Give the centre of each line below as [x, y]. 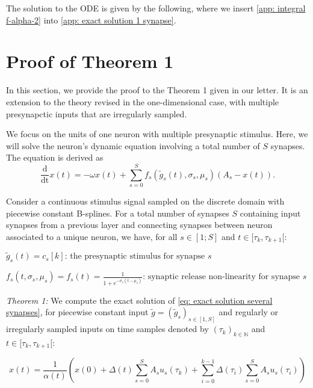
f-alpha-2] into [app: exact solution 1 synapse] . [91, 20]
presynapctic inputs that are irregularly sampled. [97, 113]
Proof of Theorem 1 [90, 61]
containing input [270, 213]
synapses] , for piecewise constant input [77, 312]
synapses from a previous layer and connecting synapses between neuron [139, 225]
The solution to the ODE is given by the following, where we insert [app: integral [156, 8]
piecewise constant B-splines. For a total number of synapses [118, 213]
